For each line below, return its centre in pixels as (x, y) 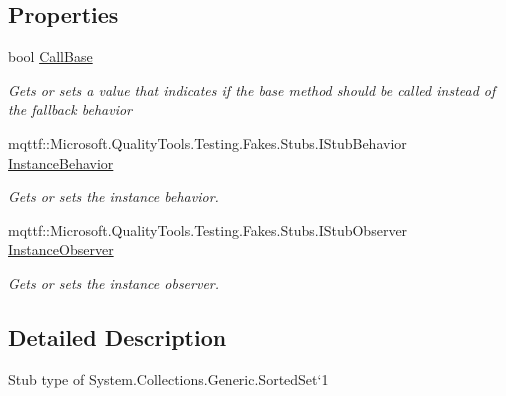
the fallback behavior (70, 109)
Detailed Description (117, 336)
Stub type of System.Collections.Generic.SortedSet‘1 (168, 378)
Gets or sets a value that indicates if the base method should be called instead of (252, 89)
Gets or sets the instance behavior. (113, 196)
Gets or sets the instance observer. (114, 282)
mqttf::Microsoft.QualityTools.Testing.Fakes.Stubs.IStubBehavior (207, 142)
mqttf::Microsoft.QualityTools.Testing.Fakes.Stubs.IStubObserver (208, 229)
